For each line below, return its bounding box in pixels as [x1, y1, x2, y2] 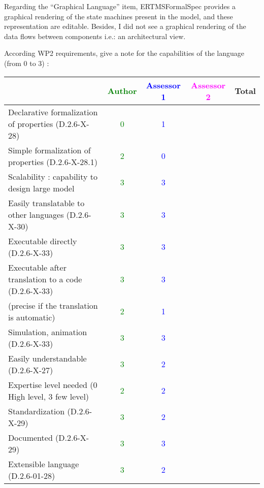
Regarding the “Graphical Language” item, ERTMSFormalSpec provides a [4, 1, 236, 11]
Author [107, 85, 137, 97]
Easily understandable [8, 352, 87, 364]
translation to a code [8, 273, 82, 285]
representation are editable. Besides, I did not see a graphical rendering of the [4, 21, 246, 31]
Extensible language [8, 458, 79, 470]
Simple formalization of [8, 144, 91, 156]
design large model [8, 182, 75, 194]
